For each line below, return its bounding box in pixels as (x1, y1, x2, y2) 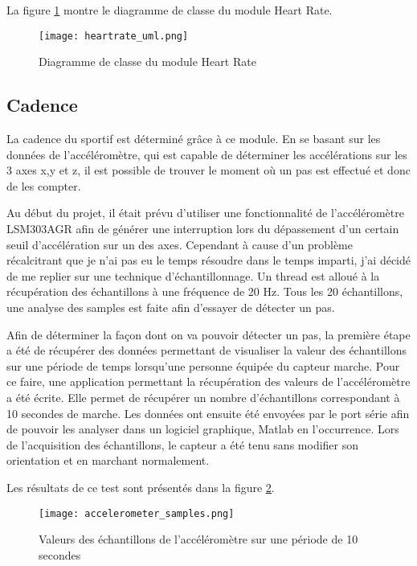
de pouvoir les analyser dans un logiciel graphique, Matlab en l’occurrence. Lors (6, 420, 399, 437)
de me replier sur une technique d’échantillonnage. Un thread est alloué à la (6, 267, 380, 284)
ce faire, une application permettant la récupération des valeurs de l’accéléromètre (6, 373, 411, 390)
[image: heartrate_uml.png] (39, 30, 189, 42)
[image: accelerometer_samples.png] (39, 507, 235, 519)
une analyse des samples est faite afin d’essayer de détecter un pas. (6, 298, 335, 315)
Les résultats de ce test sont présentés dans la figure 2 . (6, 478, 275, 495)
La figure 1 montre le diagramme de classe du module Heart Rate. (6, 2, 333, 18)
